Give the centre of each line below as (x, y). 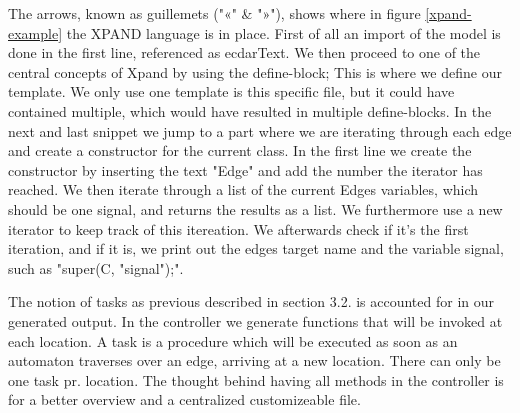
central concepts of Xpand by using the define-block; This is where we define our (255, 71)
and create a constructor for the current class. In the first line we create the (240, 150)
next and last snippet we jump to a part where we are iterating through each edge (260, 130)
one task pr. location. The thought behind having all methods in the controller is (256, 379)
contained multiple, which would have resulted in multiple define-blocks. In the (250, 110)
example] (35, 32)
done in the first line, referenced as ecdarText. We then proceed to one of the (244, 52)
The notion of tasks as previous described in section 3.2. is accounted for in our (251, 301)
